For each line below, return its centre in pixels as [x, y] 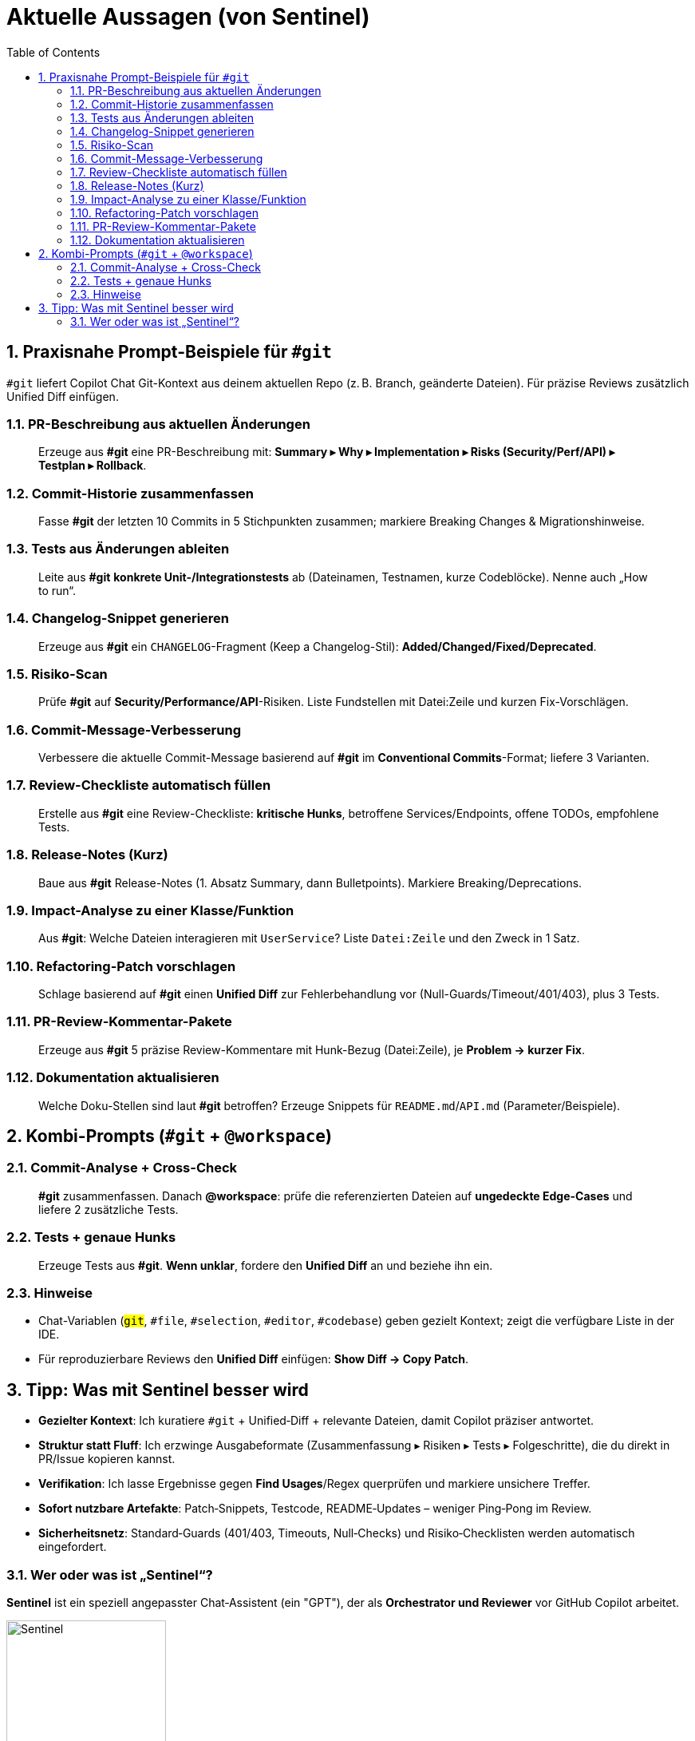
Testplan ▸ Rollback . [93, 466]
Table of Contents [53, 52]
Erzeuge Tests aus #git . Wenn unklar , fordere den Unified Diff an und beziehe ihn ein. [266, 1265]
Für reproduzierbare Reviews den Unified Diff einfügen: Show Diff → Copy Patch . [254, 1359]
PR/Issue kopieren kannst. [107, 1459]
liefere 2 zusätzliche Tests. [109, 1209]
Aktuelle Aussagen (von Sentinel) [188, 17]
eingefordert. [73, 1547]
